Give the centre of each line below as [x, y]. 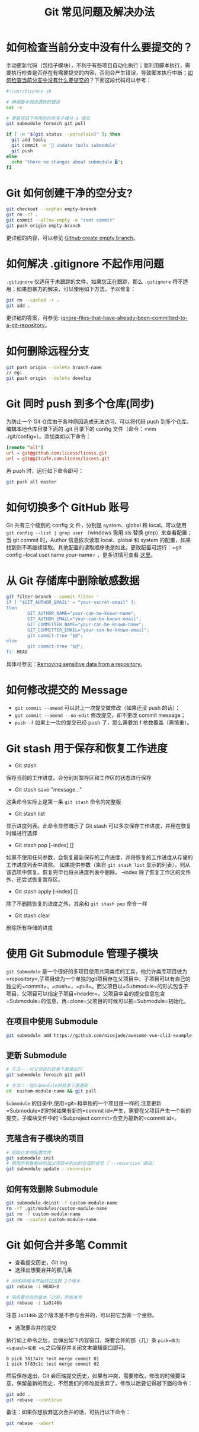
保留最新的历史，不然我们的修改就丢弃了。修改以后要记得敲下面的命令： [105, 1383]
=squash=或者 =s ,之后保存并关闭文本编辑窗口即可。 [68, 1347]
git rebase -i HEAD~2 [33, 1287]
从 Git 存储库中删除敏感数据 [73, 581]
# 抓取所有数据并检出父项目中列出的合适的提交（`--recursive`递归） [81, 1164]
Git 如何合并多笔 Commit [67, 1245]
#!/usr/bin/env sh [29, 91]
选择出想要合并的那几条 [43, 1270]
